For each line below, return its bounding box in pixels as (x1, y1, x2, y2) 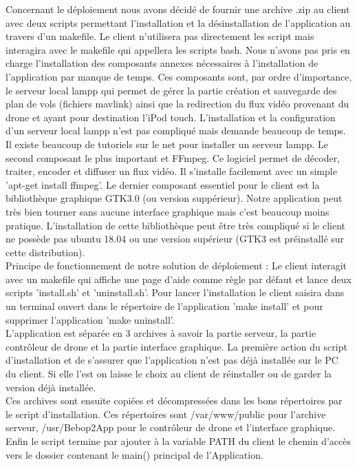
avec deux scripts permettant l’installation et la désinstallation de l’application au (6, 15, 351, 30)
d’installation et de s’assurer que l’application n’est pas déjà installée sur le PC (6, 353, 338, 367)
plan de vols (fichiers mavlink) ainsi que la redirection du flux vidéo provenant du (6, 96, 349, 111)
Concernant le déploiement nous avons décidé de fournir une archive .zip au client (6, 2, 350, 16)
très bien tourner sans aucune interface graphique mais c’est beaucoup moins (6, 204, 329, 218)
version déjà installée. (6, 380, 96, 394)
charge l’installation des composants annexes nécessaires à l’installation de (6, 56, 318, 70)
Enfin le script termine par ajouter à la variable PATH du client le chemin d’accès (6, 434, 351, 448)
